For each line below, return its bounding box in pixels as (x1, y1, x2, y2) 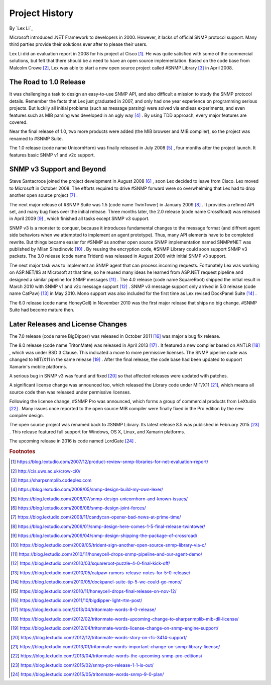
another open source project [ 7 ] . (9, 192, 78, 198)
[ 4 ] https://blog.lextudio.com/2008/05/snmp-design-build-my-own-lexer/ (11, 486, 163, 493)
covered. (9, 119, 28, 125)
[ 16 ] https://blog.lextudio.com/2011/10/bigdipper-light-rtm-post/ (11, 597, 143, 603)
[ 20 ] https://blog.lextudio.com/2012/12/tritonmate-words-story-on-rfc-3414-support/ (11, 634, 187, 640)
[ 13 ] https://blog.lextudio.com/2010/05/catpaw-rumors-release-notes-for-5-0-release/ (11, 569, 191, 576)
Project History (9, 8, 74, 19)
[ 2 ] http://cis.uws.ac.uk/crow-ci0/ (11, 468, 81, 474)
